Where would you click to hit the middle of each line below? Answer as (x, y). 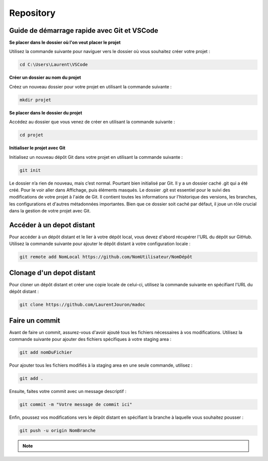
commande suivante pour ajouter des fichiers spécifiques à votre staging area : (90, 339)
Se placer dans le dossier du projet (46, 113)
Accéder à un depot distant (52, 225)
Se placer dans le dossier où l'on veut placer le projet (65, 43)
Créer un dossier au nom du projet (45, 77)
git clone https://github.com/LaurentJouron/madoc (83, 305)
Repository (32, 13)
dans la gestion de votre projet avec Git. (50, 211)
